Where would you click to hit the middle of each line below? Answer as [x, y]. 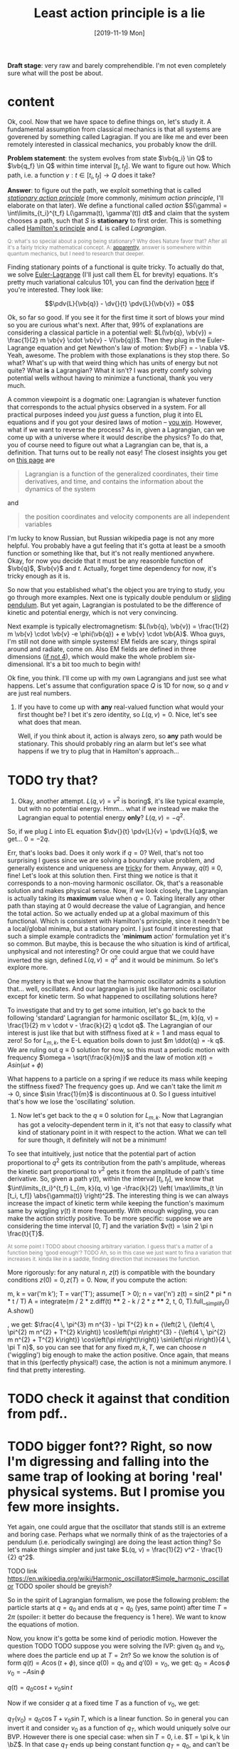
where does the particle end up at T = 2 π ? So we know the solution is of [113, 1655]
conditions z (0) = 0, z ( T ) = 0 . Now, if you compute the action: [97, 1280]
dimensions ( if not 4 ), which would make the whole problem [95, 657]
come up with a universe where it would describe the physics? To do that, [116, 437]
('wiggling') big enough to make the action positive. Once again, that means [118, 1355]
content [31, 102]
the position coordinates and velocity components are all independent [127, 517]
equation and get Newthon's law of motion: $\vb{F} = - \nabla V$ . [133, 348]
